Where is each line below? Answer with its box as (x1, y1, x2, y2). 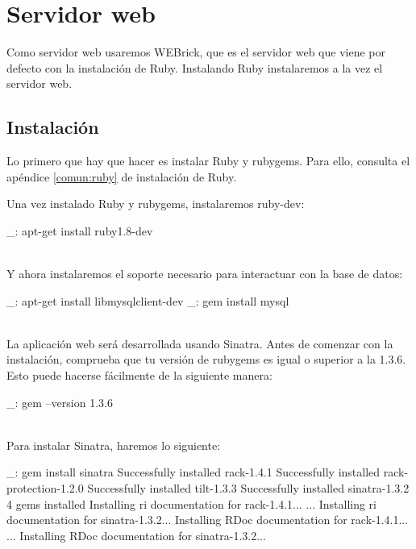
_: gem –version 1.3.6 (6, 393, 113, 410)
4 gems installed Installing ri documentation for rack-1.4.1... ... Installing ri (6, 495, 377, 512)
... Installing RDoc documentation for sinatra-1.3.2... (6, 526, 266, 543)
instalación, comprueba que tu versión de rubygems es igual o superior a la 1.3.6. (6, 351, 406, 368)
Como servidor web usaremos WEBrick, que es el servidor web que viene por (6, 44, 385, 60)
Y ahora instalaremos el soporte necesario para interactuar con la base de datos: (6, 265, 403, 282)
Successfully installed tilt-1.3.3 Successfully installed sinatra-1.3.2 (87, 480, 410, 497)
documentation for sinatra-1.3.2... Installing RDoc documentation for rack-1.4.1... (6, 511, 409, 528)
